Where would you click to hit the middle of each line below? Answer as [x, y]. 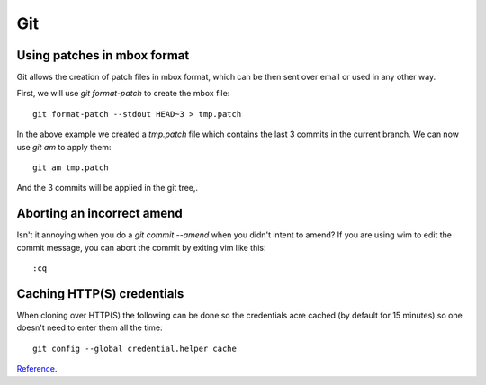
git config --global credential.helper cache [135, 348]
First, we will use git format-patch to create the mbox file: [123, 94]
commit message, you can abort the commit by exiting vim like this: [141, 247]
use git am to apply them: [64, 147]
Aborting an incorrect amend [100, 214]
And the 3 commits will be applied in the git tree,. [107, 188]
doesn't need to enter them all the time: [90, 327]
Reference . [37, 369]
